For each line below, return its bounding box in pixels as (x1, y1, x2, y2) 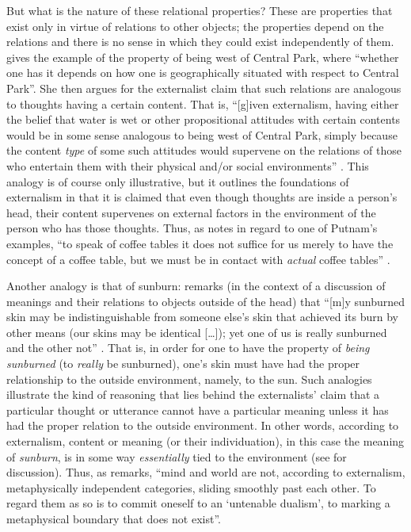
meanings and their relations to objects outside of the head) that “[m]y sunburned (6, 293, 405, 309)
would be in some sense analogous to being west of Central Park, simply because (6, 126, 398, 143)
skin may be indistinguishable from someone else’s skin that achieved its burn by (6, 308, 398, 325)
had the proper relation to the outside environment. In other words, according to (6, 417, 399, 434)
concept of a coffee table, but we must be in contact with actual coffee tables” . (6, 251, 390, 267)
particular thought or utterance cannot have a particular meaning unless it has (6, 401, 389, 418)
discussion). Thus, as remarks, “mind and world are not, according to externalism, (6, 464, 405, 480)
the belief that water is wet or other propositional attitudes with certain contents (6, 111, 401, 128)
